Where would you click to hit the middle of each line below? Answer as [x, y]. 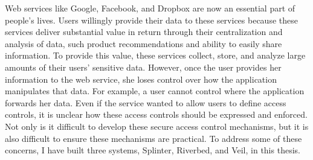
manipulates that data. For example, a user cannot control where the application [155, 91]
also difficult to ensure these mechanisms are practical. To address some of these [153, 138]
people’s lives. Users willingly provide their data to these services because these [151, 20]
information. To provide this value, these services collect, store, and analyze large [155, 55]
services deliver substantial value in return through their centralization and [144, 32]
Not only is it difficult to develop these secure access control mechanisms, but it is [157, 126]
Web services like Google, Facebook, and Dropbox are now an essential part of [150, 8]
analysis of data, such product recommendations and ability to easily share [144, 43]
